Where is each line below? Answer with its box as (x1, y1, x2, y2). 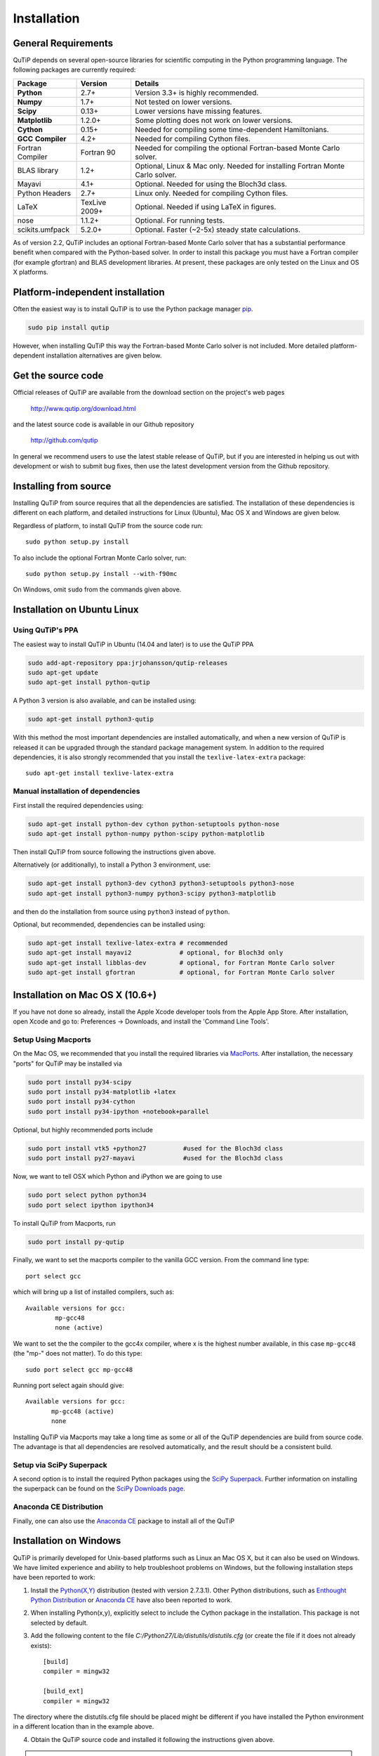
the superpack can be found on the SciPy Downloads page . (13, 1484, 185, 1493)
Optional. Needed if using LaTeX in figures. (134, 202, 277, 211)
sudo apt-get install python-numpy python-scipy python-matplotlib (27, 830, 265, 837)
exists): (30, 1641, 52, 1650)
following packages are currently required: (13, 65, 136, 74)
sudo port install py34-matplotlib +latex (27, 1088, 176, 1096)
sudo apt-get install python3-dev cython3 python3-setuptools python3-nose (27, 879, 295, 888)
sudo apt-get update (27, 668, 98, 676)
